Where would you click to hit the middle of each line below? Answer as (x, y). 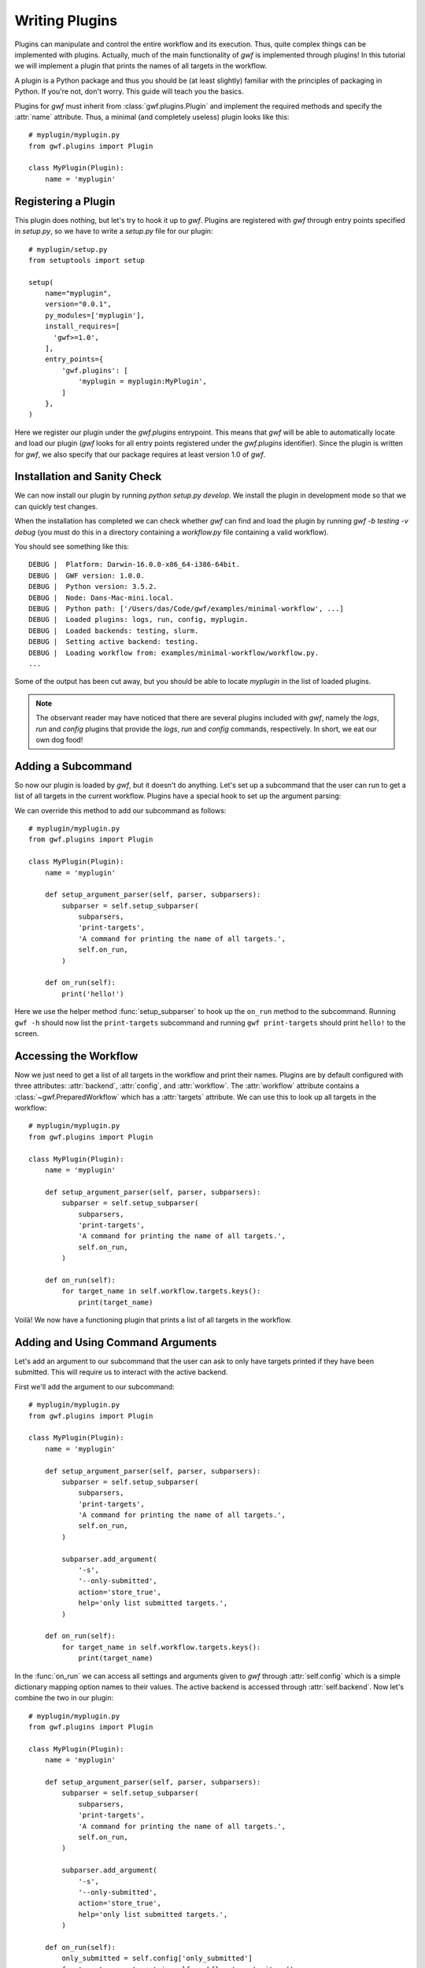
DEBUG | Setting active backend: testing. (114, 642)
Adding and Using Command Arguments (116, 1342)
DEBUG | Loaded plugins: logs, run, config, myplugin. (139, 620)
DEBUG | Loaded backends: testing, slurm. (114, 631)
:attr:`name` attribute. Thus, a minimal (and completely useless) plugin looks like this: (152, 117)
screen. (27, 1034)
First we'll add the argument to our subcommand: (94, 1386)
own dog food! (59, 739)
